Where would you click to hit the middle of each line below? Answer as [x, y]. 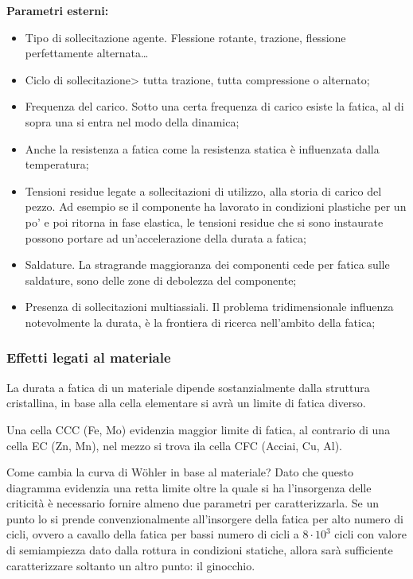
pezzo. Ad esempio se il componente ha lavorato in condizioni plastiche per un [216, 206]
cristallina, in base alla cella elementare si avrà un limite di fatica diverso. [186, 403]
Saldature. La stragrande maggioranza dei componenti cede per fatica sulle [207, 264]
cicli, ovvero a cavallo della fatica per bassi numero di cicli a [153, 534]
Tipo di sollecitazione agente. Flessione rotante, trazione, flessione [185, 37]
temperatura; [57, 164]
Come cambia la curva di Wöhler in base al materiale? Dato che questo [180, 472]
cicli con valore [370, 534]
